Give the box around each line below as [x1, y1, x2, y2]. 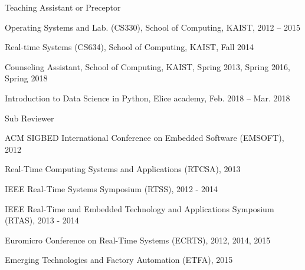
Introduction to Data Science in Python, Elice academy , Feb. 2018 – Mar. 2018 [5, 91, 290, 104]
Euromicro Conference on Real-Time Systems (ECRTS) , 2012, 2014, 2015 [5, 233, 271, 246]
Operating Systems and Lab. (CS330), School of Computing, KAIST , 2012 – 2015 [5, 21, 300, 33]
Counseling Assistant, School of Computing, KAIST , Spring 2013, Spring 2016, [5, 60, 290, 73]
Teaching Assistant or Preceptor [5, 1, 121, 13]
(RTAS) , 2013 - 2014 [5, 214, 79, 226]
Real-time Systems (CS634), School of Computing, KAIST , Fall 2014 [5, 41, 254, 53]
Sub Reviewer [5, 111, 54, 124]
